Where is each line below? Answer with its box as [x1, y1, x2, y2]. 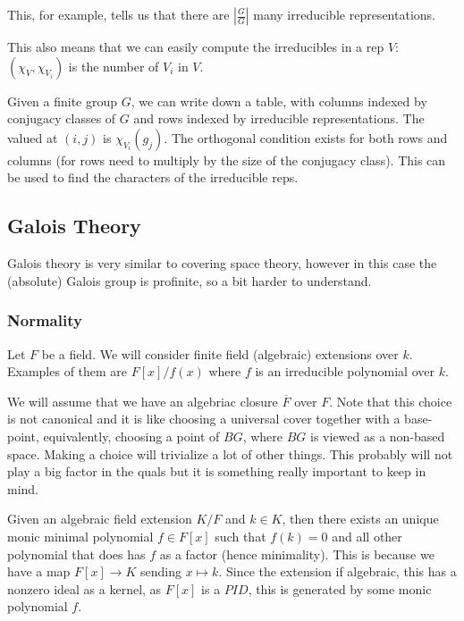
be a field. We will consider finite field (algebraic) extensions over [41, 344, 399, 363]
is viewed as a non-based [310, 426, 445, 445]
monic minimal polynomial [7, 526, 154, 545]
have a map [7, 562, 71, 581]
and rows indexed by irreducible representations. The [133, 109, 425, 128]
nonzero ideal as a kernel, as [7, 579, 162, 598]
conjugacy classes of [7, 109, 116, 128]
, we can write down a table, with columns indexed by [131, 91, 427, 110]
